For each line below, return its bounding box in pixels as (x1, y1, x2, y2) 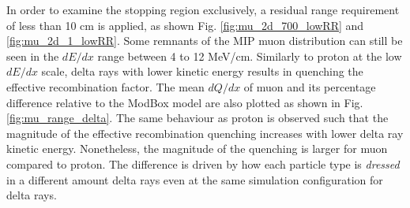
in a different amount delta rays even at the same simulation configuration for (6, 171, 383, 188)
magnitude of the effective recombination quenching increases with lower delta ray (6, 124, 404, 141)
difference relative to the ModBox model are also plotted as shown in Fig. (6, 94, 363, 110)
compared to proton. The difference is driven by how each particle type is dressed (6, 155, 400, 172)
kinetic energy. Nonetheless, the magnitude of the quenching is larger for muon (6, 140, 388, 157)
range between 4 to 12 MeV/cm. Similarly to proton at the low (97, 47, 402, 64)
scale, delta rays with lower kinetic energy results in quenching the (41, 63, 363, 80)
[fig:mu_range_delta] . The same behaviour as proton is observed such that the (6, 110, 389, 126)
